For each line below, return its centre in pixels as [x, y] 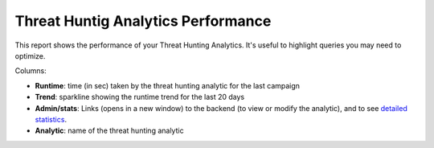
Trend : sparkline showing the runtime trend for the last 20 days [140, 97]
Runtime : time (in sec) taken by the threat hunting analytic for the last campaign [168, 85]
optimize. [30, 55]
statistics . [51, 119]
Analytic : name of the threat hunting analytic [109, 131]
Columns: [31, 71]
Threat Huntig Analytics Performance [143, 21]
